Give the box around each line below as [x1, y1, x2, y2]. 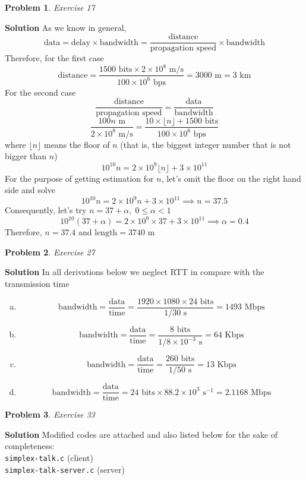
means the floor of [43, 138, 110, 150]
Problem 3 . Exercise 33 [5, 408, 95, 421]
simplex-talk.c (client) [5, 451, 93, 464]
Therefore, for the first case [5, 52, 104, 64]
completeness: [5, 440, 55, 452]
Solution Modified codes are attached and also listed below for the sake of [5, 428, 278, 440]
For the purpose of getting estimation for [5, 172, 154, 184]
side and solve [5, 184, 55, 196]
